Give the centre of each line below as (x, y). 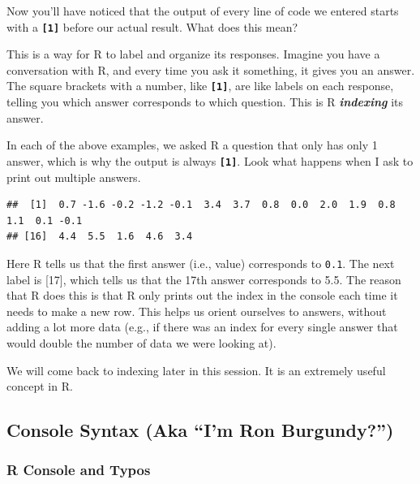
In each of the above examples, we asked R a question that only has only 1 (192, 145)
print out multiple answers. (74, 177)
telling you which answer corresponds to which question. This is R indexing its (205, 102)
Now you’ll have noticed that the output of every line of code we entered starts (203, 11)
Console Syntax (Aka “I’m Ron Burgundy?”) (200, 430)
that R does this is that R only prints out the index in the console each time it (202, 295)
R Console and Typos (79, 470)
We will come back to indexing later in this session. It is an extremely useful (196, 370)
